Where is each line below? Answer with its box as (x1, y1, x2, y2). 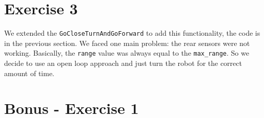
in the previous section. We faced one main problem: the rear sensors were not (4, 37, 250, 48)
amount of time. (4, 67, 54, 78)
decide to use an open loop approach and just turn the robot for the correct (4, 58, 242, 68)
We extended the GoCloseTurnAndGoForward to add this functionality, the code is (4, 28, 260, 38)
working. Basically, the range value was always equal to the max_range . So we (4, 48, 249, 58)
